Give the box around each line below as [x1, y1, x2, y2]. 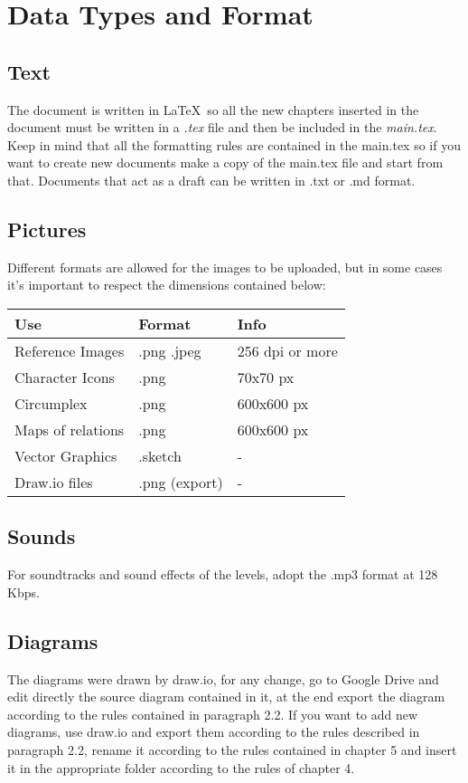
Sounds [7, 522, 76, 550]
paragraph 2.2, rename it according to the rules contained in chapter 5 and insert [7, 740, 457, 759]
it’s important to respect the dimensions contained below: [7, 275, 326, 294]
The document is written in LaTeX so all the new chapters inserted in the [7, 100, 419, 119]
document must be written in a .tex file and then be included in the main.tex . [7, 118, 437, 137]
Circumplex [14, 392, 88, 414]
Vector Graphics [14, 444, 117, 466]
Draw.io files [14, 471, 93, 492]
